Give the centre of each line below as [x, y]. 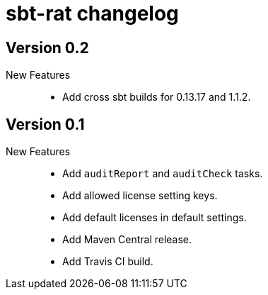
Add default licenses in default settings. [155, 218]
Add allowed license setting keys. [140, 196]
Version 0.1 [45, 124]
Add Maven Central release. [127, 240]
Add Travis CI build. [108, 262]
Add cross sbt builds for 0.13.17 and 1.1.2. [157, 97]
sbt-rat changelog [92, 13]
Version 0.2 [47, 48]
